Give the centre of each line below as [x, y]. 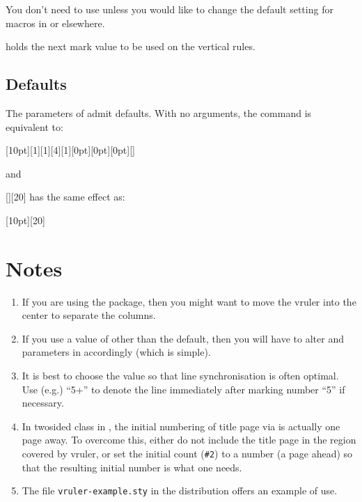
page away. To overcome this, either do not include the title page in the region [189, 440]
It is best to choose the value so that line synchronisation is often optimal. [180, 376]
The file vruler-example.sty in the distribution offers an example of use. [180, 491]
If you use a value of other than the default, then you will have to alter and [183, 338]
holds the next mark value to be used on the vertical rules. [131, 46]
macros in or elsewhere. [55, 23]
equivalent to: [34, 126]
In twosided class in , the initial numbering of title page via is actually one [181, 426]
